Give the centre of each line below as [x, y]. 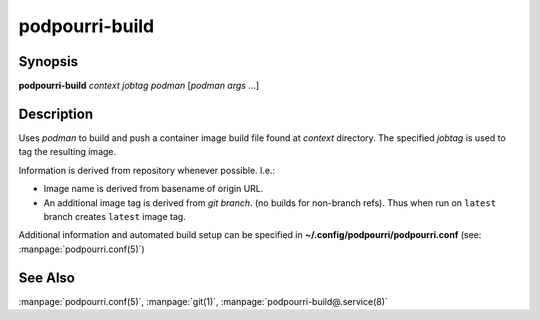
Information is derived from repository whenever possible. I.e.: [147, 170]
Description [56, 113]
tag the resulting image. [67, 152]
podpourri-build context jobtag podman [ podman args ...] [139, 86]
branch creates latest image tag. [115, 216]
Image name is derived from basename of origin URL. [153, 189]
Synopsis [48, 61]
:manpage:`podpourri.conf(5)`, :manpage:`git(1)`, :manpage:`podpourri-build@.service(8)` [203, 301]
